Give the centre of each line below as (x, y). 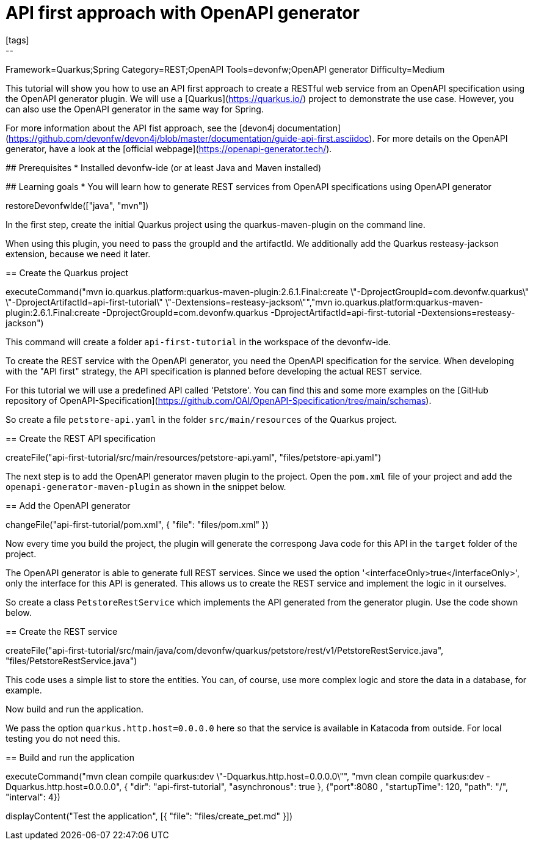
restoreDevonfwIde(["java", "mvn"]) (77, 205)
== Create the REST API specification (81, 438)
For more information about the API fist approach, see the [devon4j (140, 128)
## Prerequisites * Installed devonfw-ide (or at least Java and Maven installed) (164, 167)
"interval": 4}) (33, 797)
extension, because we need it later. (78, 254)
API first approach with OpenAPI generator (183, 13)
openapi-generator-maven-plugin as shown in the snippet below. (146, 486)
